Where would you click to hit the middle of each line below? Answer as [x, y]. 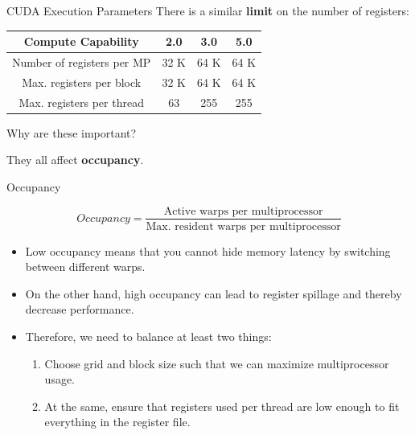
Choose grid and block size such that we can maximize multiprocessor [217, 363]
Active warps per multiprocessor [243, 211]
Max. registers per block [82, 82]
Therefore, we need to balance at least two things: [148, 336]
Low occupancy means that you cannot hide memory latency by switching [208, 250]
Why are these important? [72, 132]
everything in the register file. [117, 422]
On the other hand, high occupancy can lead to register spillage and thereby [214, 293]
